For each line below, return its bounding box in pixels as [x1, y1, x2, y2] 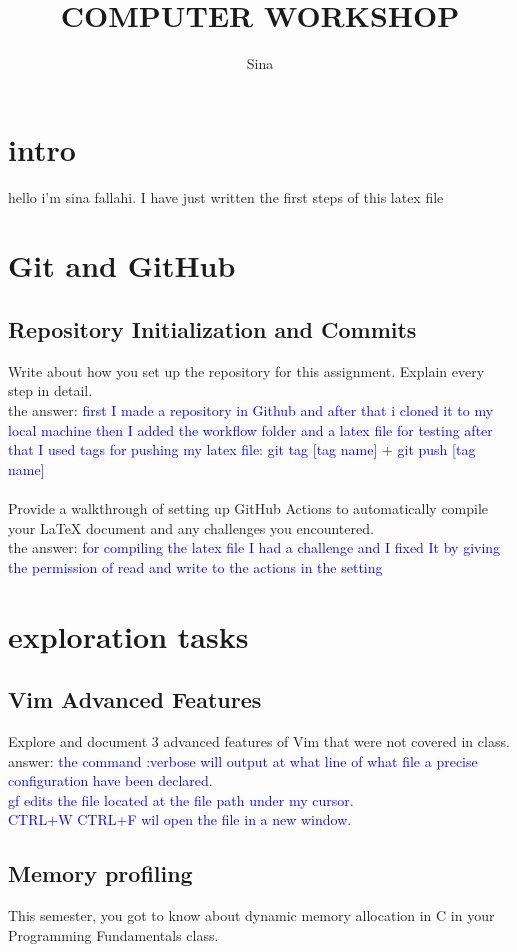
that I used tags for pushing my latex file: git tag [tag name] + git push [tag [8, 439, 476, 460]
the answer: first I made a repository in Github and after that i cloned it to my [8, 400, 494, 421]
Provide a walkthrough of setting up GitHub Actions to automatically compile [8, 497, 489, 518]
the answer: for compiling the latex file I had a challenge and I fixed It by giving [8, 537, 501, 558]
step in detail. [8, 380, 93, 401]
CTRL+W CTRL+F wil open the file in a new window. [8, 809, 352, 830]
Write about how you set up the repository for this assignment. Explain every [8, 360, 485, 381]
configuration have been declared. [8, 770, 213, 791]
